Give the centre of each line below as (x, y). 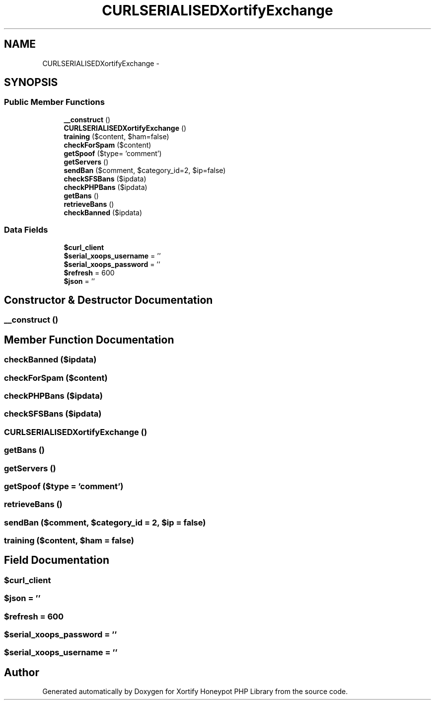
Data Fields (26, 230)
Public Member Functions (54, 102)
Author (22, 672)
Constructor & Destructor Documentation (109, 300)
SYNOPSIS (31, 83)
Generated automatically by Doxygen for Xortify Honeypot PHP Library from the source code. (195, 692)
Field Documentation (57, 560)
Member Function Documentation (89, 340)
